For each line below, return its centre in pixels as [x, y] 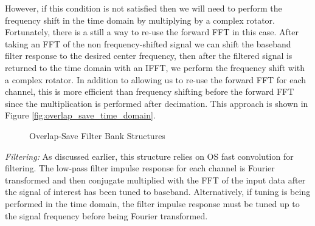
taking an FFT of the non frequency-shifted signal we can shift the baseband [148, 43]
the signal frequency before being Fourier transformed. [106, 215]
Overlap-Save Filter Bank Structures [97, 135]
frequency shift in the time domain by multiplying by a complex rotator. [140, 20]
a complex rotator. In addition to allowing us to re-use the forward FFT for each [156, 79]
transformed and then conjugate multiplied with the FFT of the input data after [155, 180]
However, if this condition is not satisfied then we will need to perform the [144, 8]
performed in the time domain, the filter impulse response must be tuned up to [152, 203]
